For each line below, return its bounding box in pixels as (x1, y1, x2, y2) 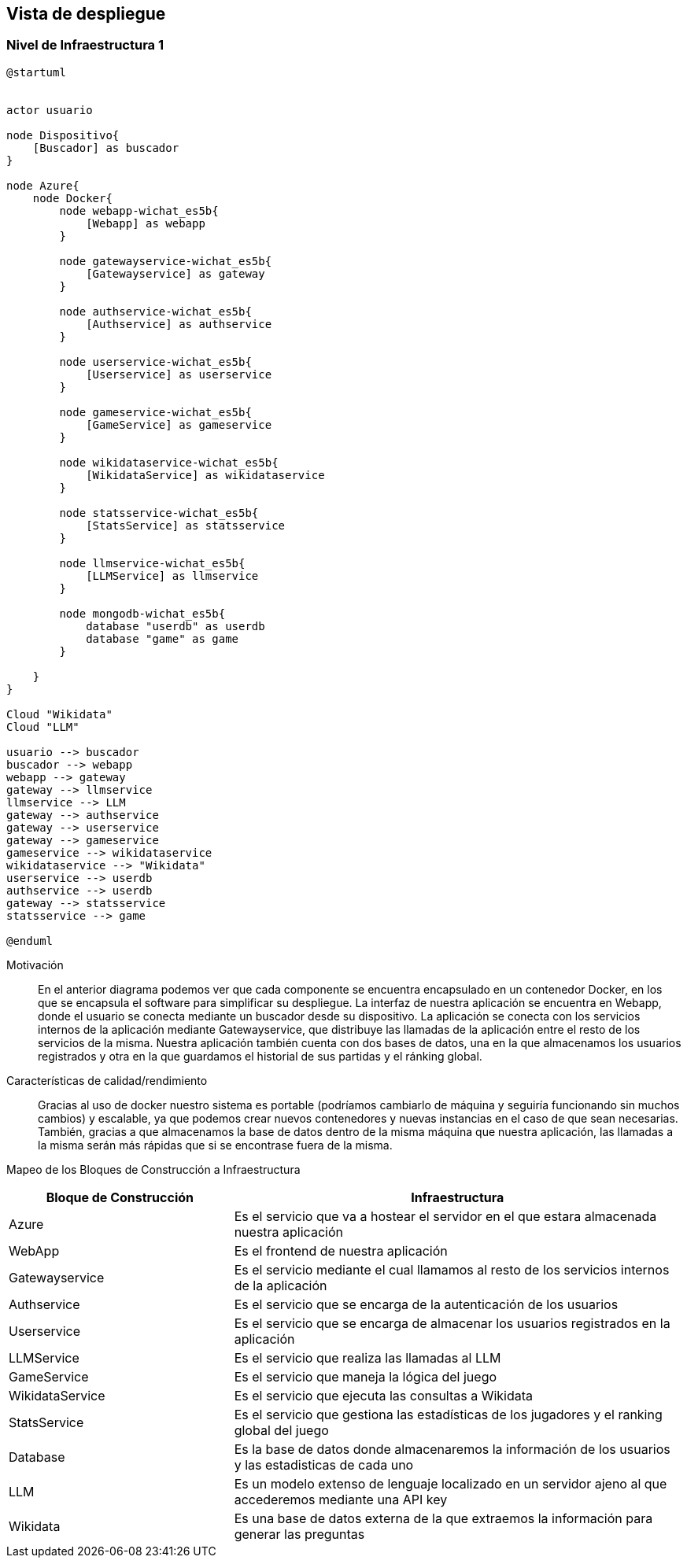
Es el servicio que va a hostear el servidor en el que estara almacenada (234, 1208, 657, 1224)
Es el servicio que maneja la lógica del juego (234, 1368, 497, 1385)
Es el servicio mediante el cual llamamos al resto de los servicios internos (234, 1261, 670, 1278)
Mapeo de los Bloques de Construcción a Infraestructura (6, 1162, 301, 1176)
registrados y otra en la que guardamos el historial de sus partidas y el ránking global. (38, 1049, 482, 1063)
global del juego (234, 1422, 329, 1438)
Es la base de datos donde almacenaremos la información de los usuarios (234, 1440, 670, 1457)
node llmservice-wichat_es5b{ (59, 556, 246, 570)
